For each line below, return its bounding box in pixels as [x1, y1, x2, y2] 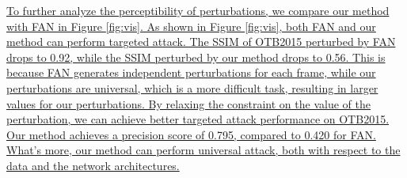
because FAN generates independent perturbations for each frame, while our [6, 64, 376, 81]
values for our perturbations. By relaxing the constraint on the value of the [6, 95, 371, 112]
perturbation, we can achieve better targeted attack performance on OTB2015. [6, 111, 390, 127]
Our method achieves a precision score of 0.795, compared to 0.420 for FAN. [6, 126, 376, 142]
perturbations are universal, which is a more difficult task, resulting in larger [6, 79, 378, 96]
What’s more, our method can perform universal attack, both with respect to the [6, 142, 401, 158]
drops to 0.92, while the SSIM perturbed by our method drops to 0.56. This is [6, 48, 386, 65]
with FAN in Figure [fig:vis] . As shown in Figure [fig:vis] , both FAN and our [6, 17, 376, 34]
